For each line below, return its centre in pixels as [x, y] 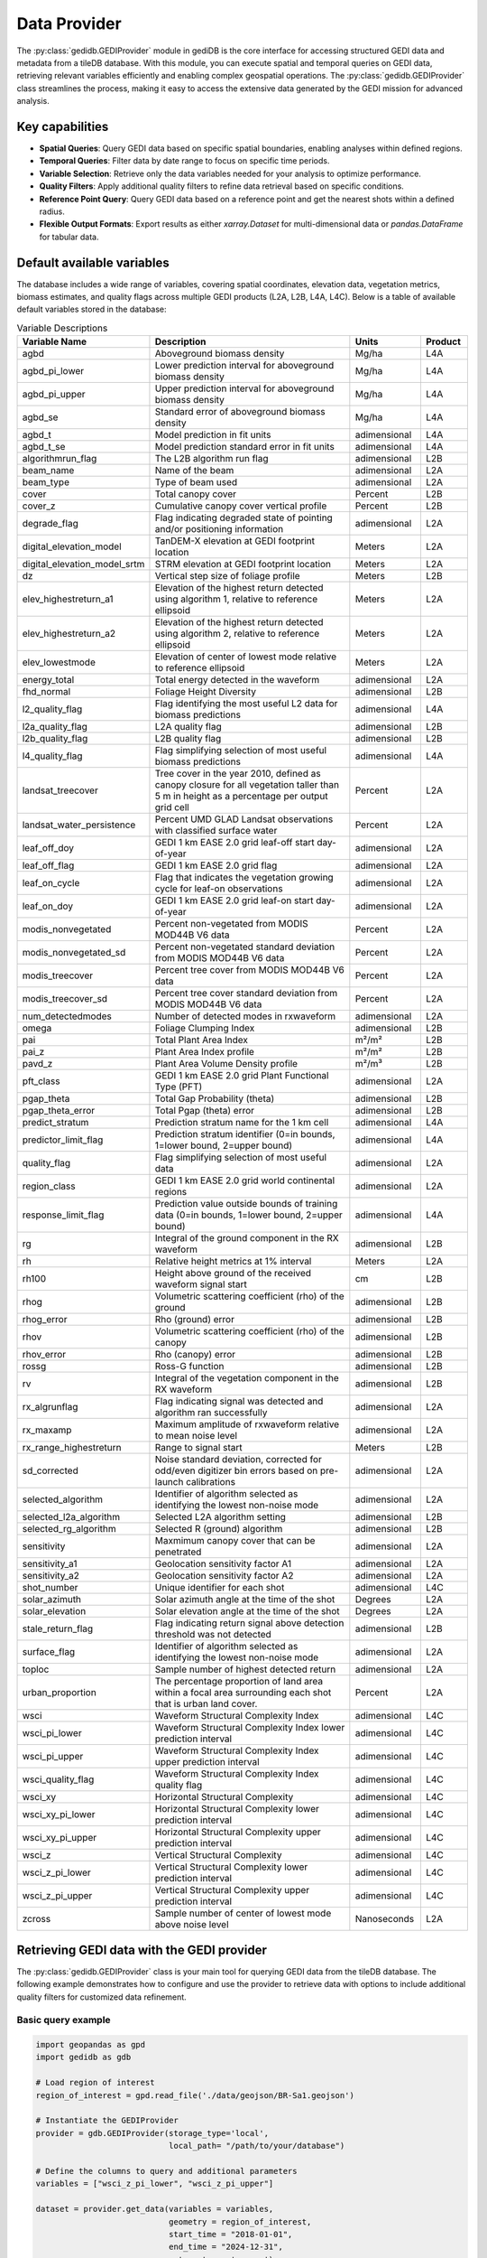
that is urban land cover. [206, 1704]
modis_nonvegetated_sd [74, 953]
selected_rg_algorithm [69, 1529]
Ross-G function [189, 1367]
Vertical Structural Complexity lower [231, 1867]
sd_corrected [50, 1470]
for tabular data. [69, 237]
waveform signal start [201, 1284]
